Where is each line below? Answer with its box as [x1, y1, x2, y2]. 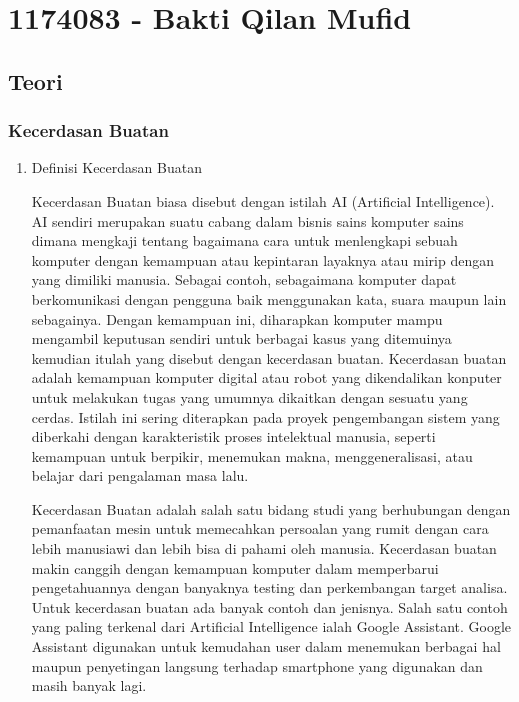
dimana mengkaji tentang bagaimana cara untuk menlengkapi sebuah [31, 230, 458, 251]
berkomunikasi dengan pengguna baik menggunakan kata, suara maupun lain [31, 288, 507, 309]
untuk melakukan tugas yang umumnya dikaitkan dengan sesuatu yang [31, 386, 468, 407]
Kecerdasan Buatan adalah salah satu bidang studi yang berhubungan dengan [31, 498, 511, 519]
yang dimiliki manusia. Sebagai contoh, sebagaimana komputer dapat [31, 269, 457, 290]
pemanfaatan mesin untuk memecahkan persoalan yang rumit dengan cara [31, 518, 489, 539]
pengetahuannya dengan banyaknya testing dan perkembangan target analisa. [31, 577, 508, 598]
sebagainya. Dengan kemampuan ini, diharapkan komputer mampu [31, 308, 443, 329]
